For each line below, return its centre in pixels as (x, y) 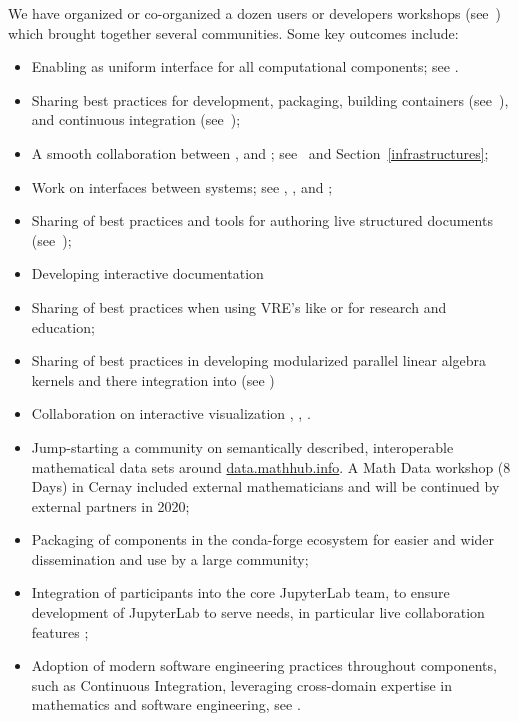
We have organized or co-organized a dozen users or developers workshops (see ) (255, 13)
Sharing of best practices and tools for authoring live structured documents (262, 220)
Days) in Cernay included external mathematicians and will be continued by (265, 486)
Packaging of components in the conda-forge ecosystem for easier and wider (263, 539)
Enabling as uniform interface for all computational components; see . (245, 66)
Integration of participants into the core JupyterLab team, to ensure (240, 592)
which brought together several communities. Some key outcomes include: (233, 32)
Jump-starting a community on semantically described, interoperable (242, 446)
